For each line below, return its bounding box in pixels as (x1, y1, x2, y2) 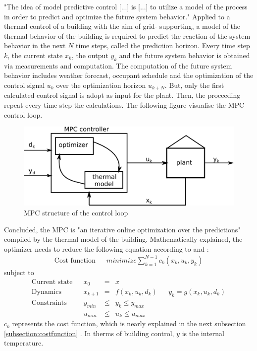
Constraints (31, 299, 67, 306)
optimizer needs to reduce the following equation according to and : (4, 243, 209, 254)
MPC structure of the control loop (24, 207, 128, 217)
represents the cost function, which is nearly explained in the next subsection (12, 318, 246, 329)
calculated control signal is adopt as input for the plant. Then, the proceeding (4, 90, 241, 100)
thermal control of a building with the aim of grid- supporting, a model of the (4, 21, 241, 31)
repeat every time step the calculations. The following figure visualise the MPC (4, 100, 245, 110)
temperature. (4, 338, 44, 348)
